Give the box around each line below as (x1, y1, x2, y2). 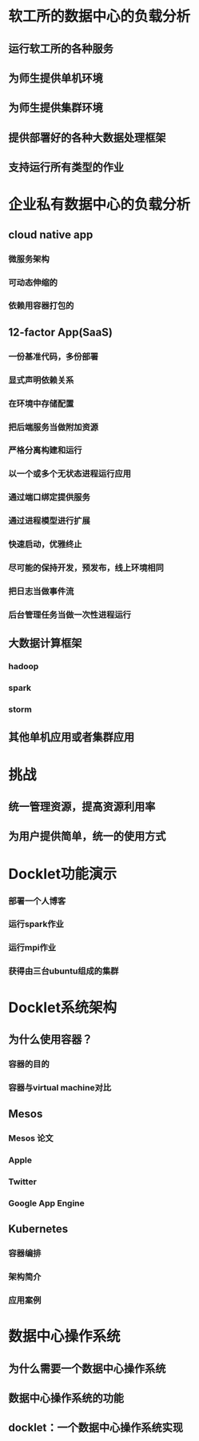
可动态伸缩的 (8, 277, 58, 288)
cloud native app (8, 227, 94, 241)
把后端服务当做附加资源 (8, 421, 98, 432)
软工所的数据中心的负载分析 (8, 7, 191, 26)
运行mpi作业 (8, 942, 57, 953)
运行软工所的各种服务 (8, 42, 113, 55)
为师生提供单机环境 (8, 71, 103, 85)
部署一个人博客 (8, 895, 66, 906)
